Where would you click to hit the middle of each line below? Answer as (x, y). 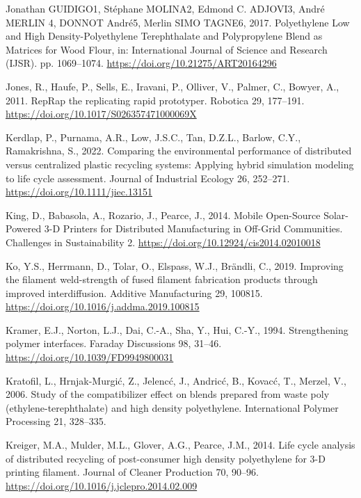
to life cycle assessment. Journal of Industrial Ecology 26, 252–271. (148, 178)
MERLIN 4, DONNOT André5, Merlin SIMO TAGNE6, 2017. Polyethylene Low (178, 22)
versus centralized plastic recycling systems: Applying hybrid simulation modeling (180, 164)
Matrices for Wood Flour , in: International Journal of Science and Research (167, 49)
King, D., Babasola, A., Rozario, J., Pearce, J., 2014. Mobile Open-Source (163, 215)
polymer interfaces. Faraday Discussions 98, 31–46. (114, 343)
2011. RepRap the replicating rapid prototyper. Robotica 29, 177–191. (155, 100)
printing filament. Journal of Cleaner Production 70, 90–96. (132, 472)
